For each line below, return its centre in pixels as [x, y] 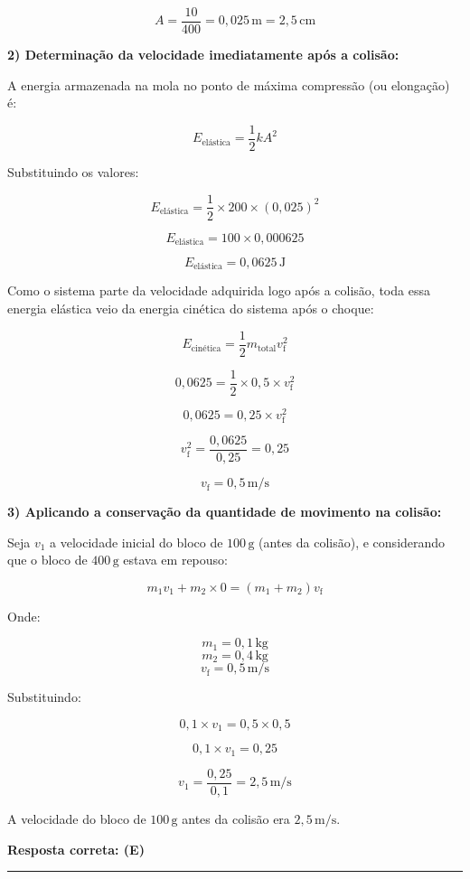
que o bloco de [47, 560]
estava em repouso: [175, 560]
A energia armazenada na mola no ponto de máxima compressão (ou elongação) [229, 84]
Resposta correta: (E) [76, 849]
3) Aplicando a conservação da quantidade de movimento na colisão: [225, 512]
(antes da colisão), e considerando [352, 542]
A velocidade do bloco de [77, 818]
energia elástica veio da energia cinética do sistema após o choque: [191, 309]
